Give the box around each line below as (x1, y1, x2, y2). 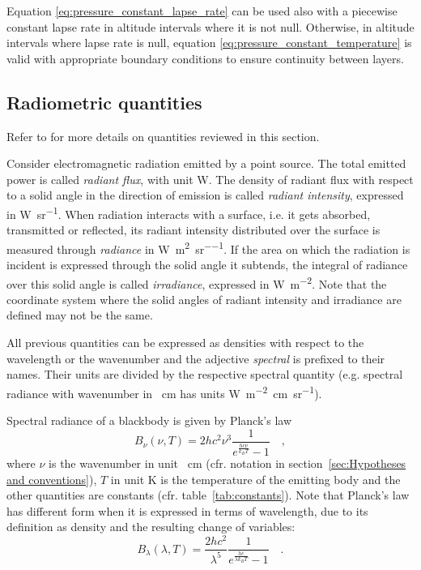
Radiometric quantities (6, 89, 202, 114)
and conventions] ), (6, 470, 97, 487)
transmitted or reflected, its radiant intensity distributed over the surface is (6, 221, 381, 238)
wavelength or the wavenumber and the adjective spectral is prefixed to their (6, 349, 385, 366)
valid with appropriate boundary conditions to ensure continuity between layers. (6, 49, 404, 66)
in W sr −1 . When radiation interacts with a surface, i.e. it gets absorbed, (6, 203, 371, 222)
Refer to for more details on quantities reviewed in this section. (6, 127, 320, 144)
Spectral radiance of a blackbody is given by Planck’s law (6, 412, 292, 429)
